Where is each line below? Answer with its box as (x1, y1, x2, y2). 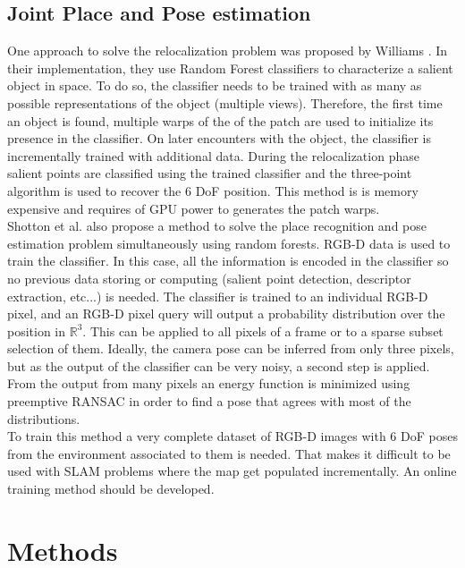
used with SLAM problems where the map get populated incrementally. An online (7, 462, 457, 480)
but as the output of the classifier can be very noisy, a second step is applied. (7, 356, 430, 375)
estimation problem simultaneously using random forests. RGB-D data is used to (7, 233, 451, 252)
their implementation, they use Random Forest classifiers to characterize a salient (7, 58, 453, 77)
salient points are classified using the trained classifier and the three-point (7, 164, 412, 182)
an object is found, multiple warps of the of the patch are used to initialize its (7, 111, 434, 130)
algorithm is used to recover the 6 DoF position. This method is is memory (7, 181, 418, 199)
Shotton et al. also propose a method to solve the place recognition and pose (7, 216, 427, 235)
